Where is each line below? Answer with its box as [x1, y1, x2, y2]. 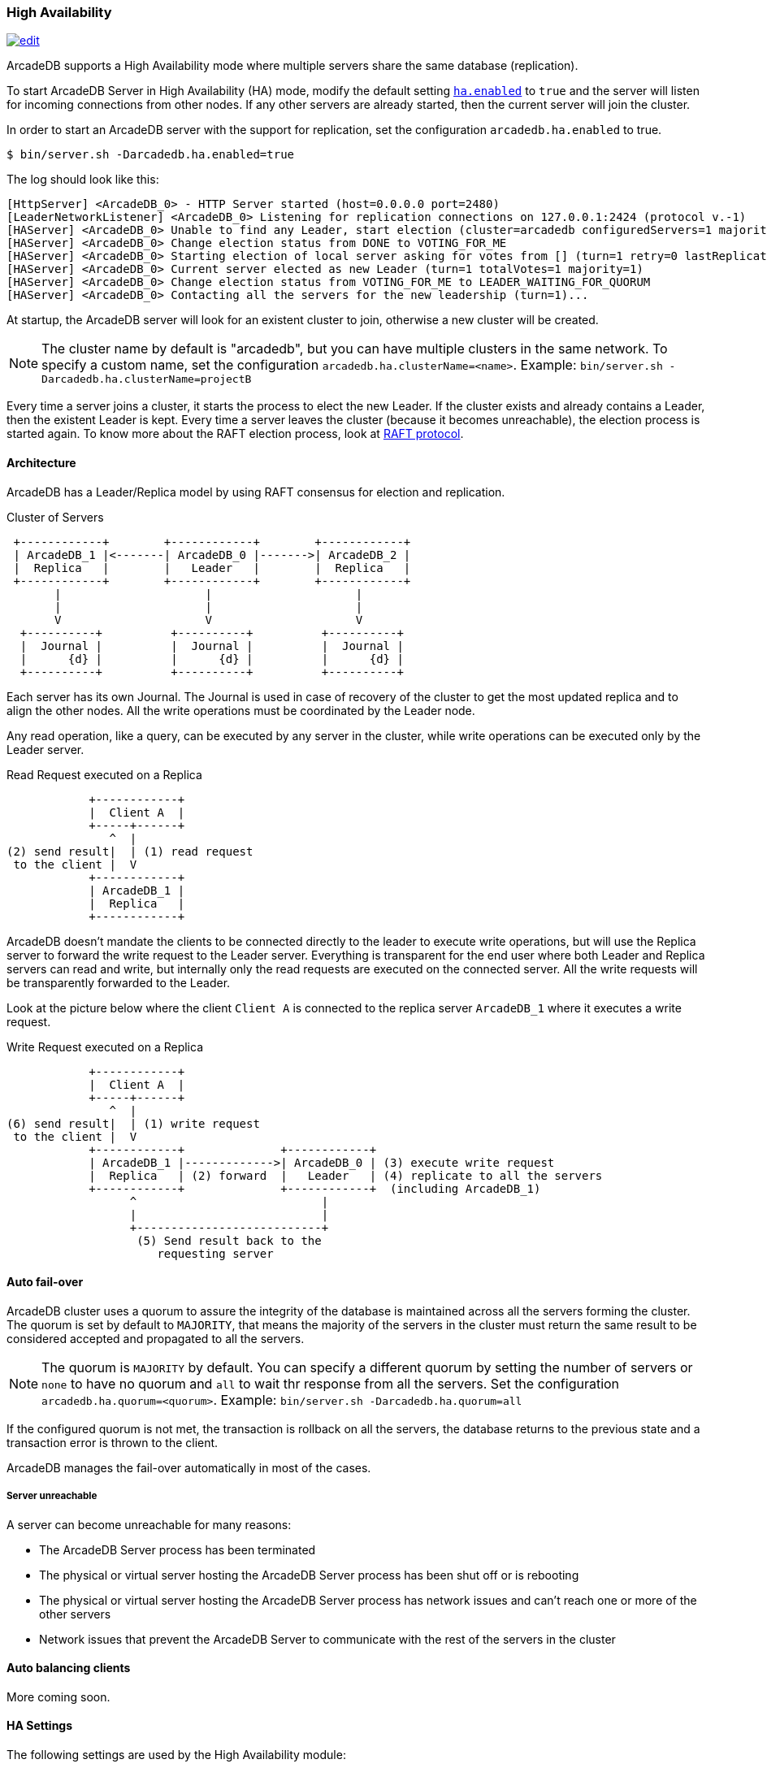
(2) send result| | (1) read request [6, 844, 253, 858]
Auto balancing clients [6, 1661, 131, 1675]
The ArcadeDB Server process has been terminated [39, 1542, 316, 1557]
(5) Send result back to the [136, 1233, 322, 1247]
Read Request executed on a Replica [6, 767, 202, 782]
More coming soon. [6, 1689, 110, 1704]
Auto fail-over [6, 1275, 84, 1289]
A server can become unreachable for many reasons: [6, 1517, 292, 1532]
